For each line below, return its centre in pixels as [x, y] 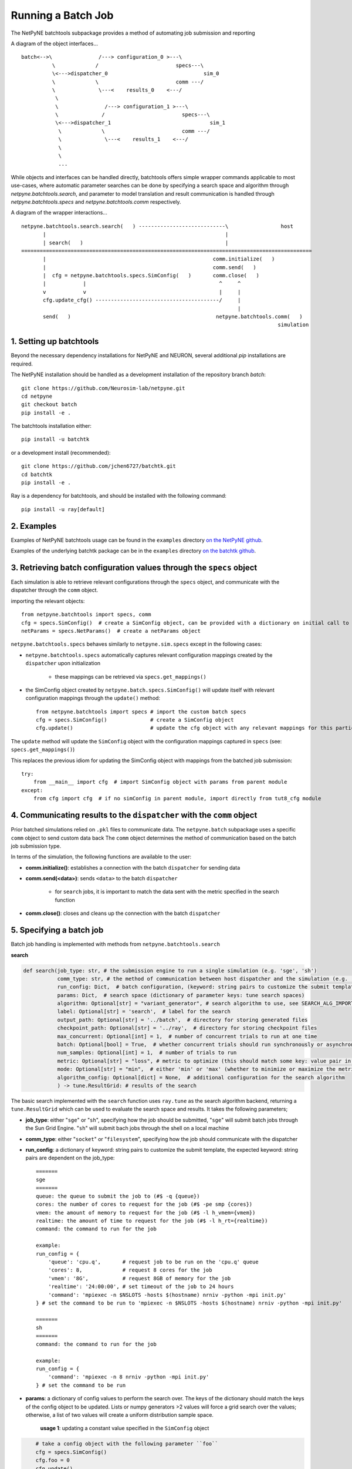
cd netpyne [37, 396]
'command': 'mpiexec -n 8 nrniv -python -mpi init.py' [128, 1377]
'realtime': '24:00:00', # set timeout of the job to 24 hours [141, 1287]
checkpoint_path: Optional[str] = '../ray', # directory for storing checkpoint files [187, 1028]
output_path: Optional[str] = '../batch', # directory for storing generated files [182, 1020]
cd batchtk [37, 474]
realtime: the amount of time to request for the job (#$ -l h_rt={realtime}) [152, 1221]
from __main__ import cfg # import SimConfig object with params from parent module [160, 782]
